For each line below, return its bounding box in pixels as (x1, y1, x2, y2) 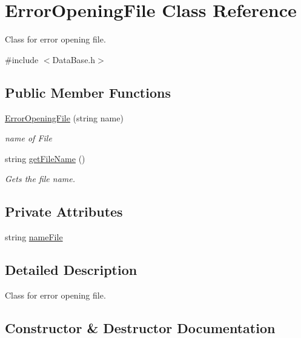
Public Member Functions (5, 83, 171, 101)
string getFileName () (5, 152, 85, 164)
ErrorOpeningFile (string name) (5, 111, 124, 124)
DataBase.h (52, 53, 96, 66)
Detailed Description (5, 260, 137, 279)
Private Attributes (5, 202, 123, 221)
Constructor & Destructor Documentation (5, 318, 276, 337)
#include (5, 53, 39, 66)
